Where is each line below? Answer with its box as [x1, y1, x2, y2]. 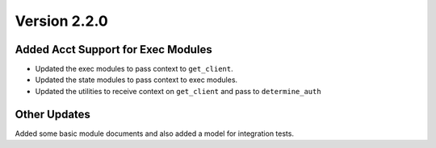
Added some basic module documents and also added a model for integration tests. [15, 129, 295, 138]
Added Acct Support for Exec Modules [15, 43, 213, 56]
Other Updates [15, 107, 90, 121]
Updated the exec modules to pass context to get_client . [35, 64, 233, 74]
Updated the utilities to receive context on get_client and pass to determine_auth [35, 86, 322, 96]
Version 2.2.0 [15, 12, 108, 30]
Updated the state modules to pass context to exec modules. [35, 75, 238, 84]
